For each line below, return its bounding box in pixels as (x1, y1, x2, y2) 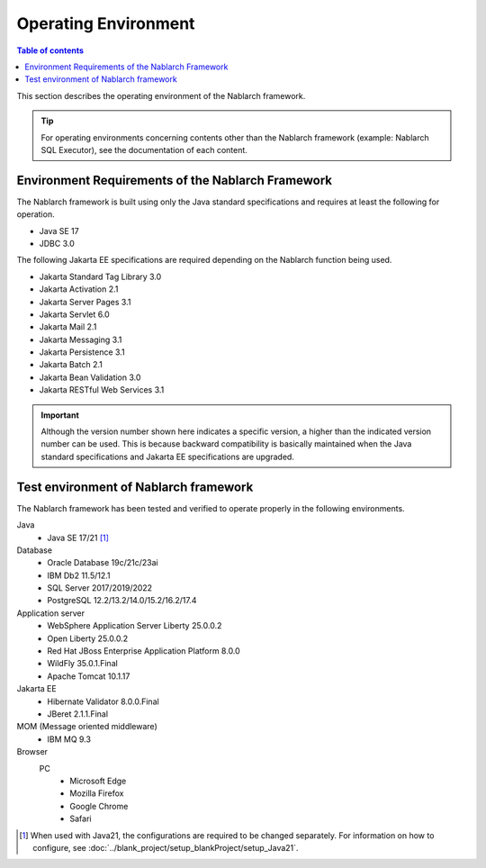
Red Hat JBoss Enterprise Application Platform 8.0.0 (47, 646, 240, 656)
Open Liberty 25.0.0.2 (47, 633, 129, 644)
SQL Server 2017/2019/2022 (47, 583, 153, 593)
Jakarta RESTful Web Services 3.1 (39, 384, 165, 395)
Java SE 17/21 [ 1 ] (47, 532, 110, 543)
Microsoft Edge (69, 775, 127, 786)
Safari (69, 813, 92, 824)
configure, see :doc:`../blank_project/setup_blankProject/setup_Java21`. (32, 842, 299, 853)
